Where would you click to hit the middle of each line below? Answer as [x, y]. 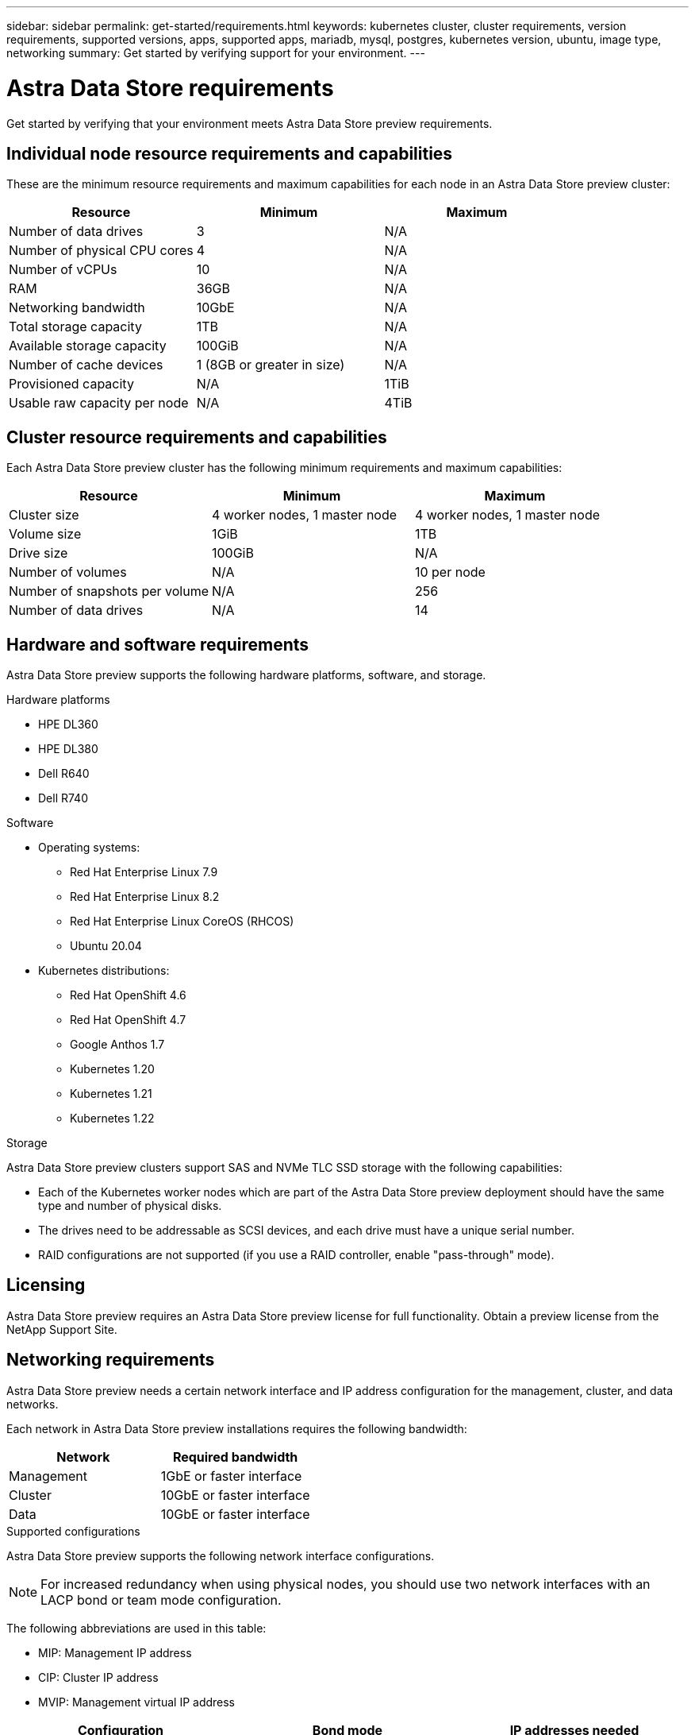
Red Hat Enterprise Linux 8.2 [145, 897]
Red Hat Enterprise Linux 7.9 [144, 872]
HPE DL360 [68, 725]
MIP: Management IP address [115, 1652]
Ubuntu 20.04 [106, 946]
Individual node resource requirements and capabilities [230, 153]
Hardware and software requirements [158, 644]
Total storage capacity [75, 327]
